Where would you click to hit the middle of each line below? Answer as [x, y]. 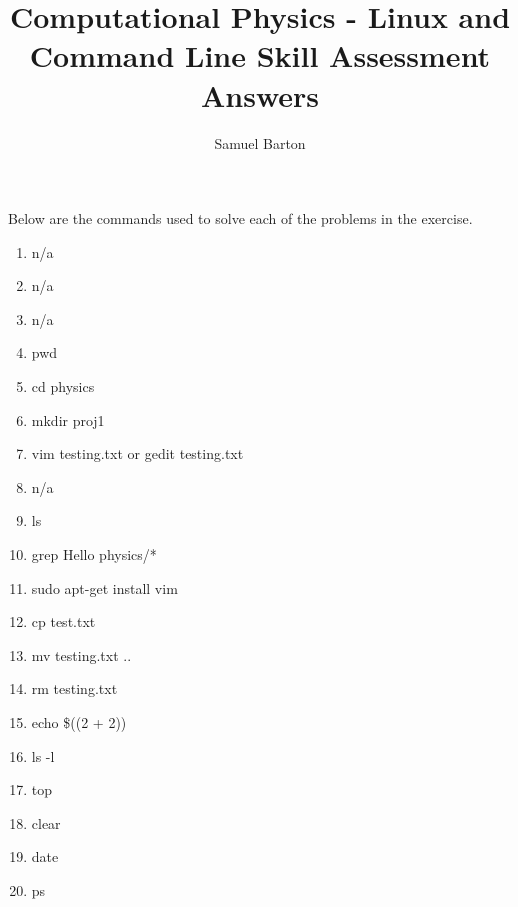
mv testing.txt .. [81, 654]
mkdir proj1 [68, 419]
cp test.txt [63, 621]
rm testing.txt [74, 688]
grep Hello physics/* [94, 554]
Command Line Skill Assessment [260, 55]
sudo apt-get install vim [104, 587]
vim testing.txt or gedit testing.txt [137, 453]
